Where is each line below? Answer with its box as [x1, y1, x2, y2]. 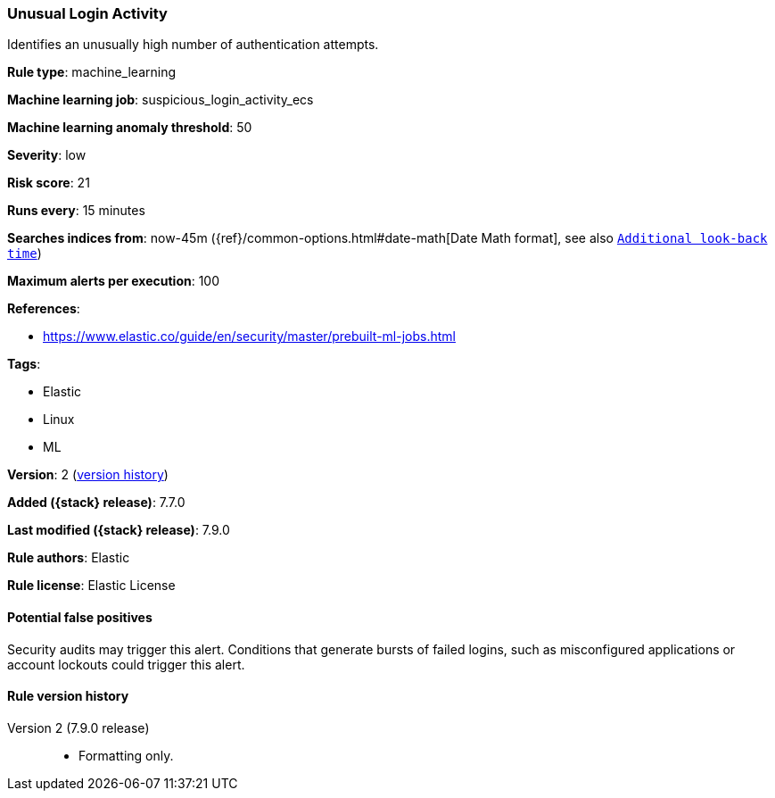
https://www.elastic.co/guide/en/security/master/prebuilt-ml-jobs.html [43, 328, 456, 345]
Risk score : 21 [7, 175, 90, 191]
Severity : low [7, 147, 87, 163]
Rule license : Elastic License [7, 578, 176, 594]
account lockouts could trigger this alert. [7, 656, 245, 672]
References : [7, 301, 80, 317]
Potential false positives [7, 609, 153, 625]
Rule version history [7, 688, 129, 704]
